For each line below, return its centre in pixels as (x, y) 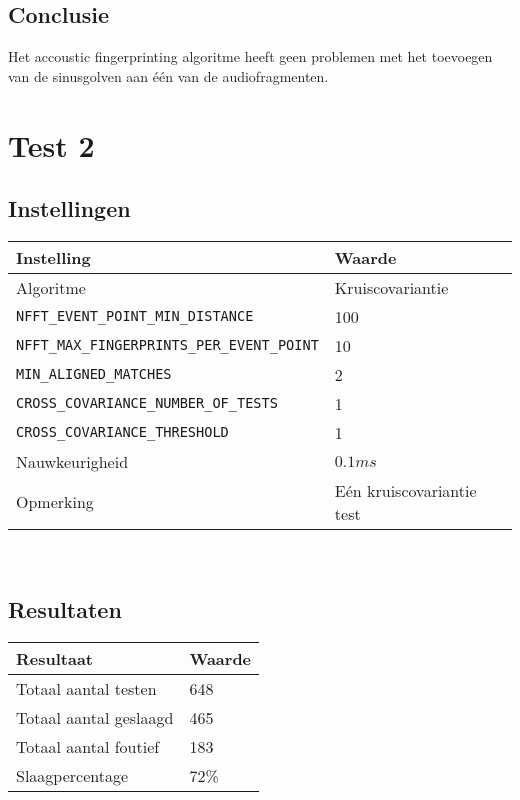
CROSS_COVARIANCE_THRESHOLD (122, 432)
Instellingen (69, 208)
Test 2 (51, 144)
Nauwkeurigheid (72, 461)
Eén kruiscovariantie (405, 490)
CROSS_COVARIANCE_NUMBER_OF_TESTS (147, 403)
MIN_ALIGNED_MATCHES (94, 374)
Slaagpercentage (72, 775)
